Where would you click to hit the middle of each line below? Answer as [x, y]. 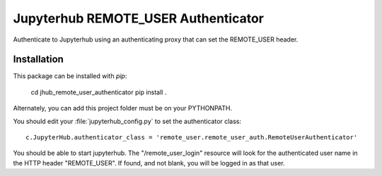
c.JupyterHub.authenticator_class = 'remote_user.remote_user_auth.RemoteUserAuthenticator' [192, 138]
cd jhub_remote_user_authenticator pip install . [99, 92]
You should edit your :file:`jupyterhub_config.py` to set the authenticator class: [127, 121]
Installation [38, 59]
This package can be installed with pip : [70, 76]
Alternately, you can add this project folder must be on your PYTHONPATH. [123, 108]
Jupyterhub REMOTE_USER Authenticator [139, 18]
